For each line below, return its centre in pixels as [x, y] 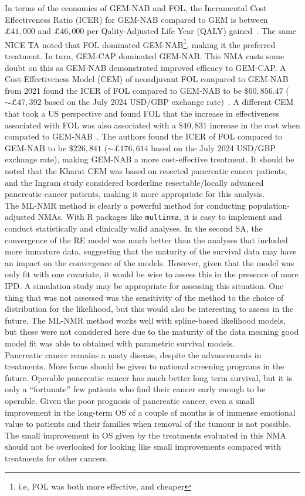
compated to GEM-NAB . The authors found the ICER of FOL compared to [144, 136]
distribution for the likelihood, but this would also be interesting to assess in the [149, 309]
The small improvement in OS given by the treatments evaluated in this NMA [145, 435]
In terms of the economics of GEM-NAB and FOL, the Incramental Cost [136, 8]
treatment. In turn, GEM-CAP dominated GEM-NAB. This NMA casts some [145, 56]
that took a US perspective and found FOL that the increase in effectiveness [142, 113]
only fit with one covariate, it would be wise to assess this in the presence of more [152, 274]
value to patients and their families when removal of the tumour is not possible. [148, 424]
